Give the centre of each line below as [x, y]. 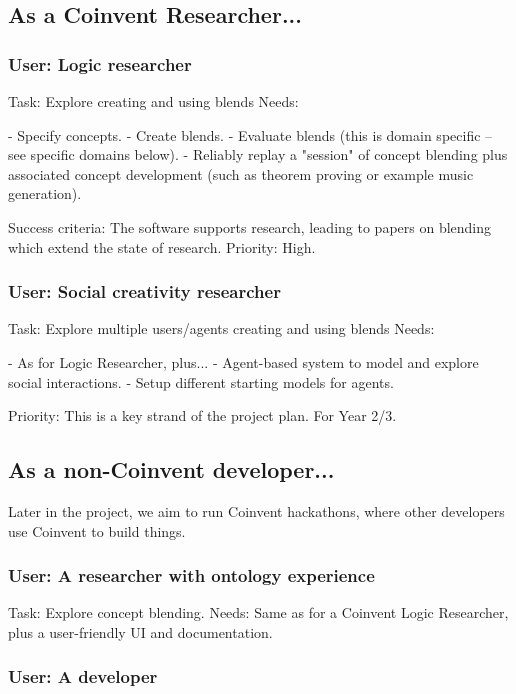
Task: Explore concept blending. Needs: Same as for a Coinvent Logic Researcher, [258, 612]
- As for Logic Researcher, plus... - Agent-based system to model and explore [243, 361]
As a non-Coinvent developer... [171, 469]
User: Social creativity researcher [144, 291]
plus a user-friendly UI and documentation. [140, 631]
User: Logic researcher [100, 63]
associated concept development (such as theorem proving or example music [241, 173]
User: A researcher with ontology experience [191, 575]
